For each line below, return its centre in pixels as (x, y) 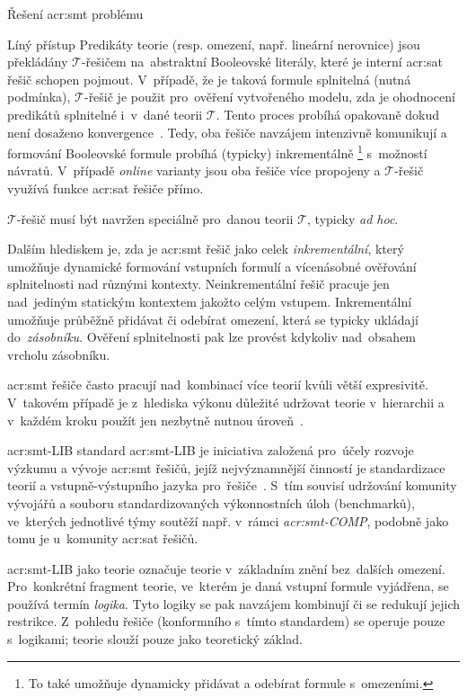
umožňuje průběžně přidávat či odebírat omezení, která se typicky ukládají (213, 319)
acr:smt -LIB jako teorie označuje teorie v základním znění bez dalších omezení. (226, 568)
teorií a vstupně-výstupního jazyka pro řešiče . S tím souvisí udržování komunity (232, 485)
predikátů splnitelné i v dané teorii (105, 114)
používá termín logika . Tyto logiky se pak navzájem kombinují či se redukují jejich (233, 603)
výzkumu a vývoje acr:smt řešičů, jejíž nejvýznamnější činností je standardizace (226, 467)
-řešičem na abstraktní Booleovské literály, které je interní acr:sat (262, 62)
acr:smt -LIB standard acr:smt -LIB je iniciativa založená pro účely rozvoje (211, 450)
